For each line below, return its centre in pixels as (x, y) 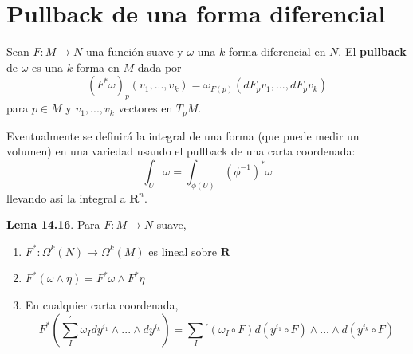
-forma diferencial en (275, 51)
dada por (159, 67)
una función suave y (134, 51)
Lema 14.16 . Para (53, 224)
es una (48, 67)
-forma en (96, 67)
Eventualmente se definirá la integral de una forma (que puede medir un (183, 135)
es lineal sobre (183, 251)
